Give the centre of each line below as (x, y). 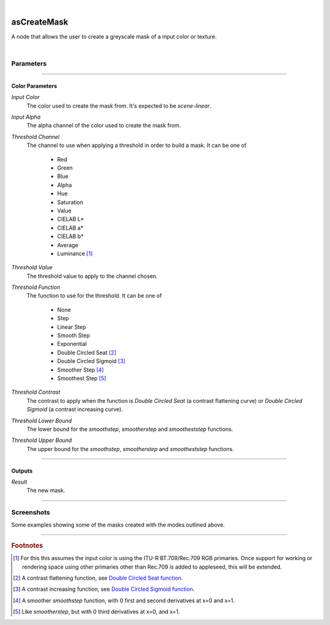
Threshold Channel (35, 137)
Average (68, 245)
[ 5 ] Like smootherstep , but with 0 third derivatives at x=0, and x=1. (97, 612)
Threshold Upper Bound (42, 440)
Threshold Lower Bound (42, 421)
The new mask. (46, 490)
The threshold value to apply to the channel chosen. (92, 276)
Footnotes (27, 546)
